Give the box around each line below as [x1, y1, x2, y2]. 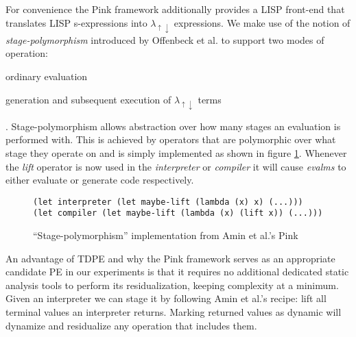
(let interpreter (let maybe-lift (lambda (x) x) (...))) [33, 197, 303, 207]
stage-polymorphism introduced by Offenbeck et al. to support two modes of [5, 32, 324, 47]
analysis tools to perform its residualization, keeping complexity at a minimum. [5, 277, 339, 292]
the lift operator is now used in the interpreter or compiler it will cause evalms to [5, 159, 346, 173]
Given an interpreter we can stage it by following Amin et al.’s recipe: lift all [5, 291, 327, 305]
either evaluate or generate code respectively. [5, 173, 194, 187]
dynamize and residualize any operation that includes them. [5, 318, 257, 332]
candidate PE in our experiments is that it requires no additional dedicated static [5, 264, 349, 279]
